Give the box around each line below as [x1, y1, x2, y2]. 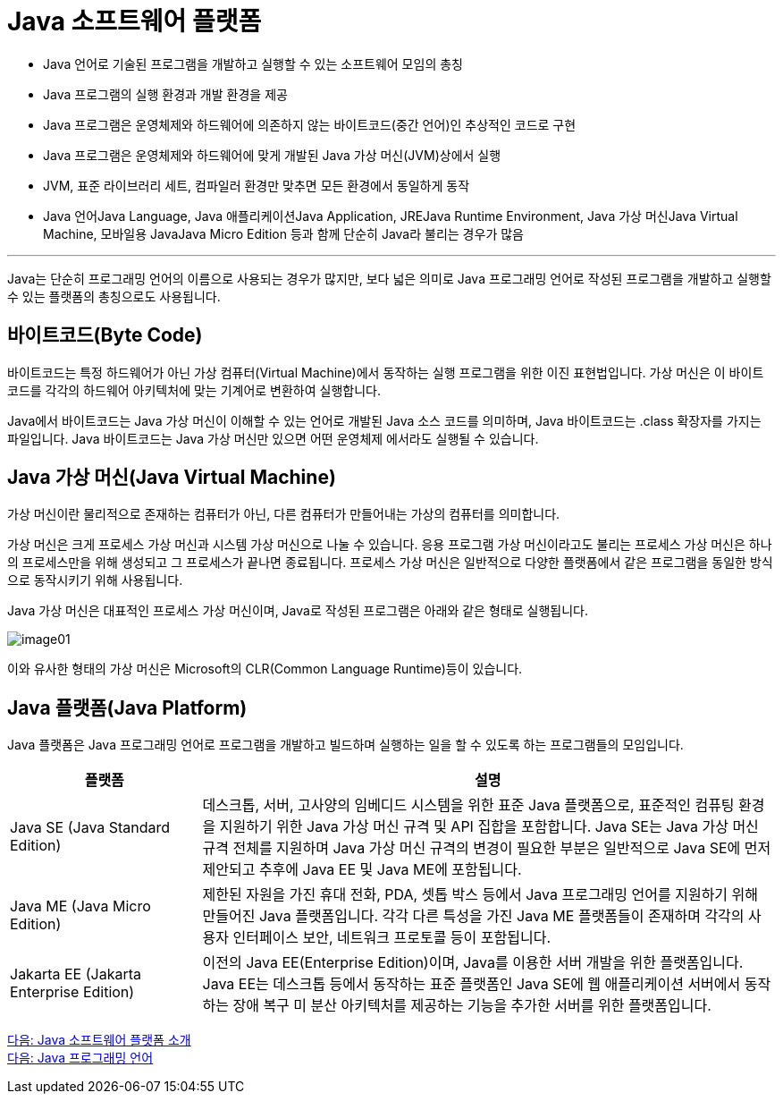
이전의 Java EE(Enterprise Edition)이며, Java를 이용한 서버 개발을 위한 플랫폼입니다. [202, 953, 744, 972]
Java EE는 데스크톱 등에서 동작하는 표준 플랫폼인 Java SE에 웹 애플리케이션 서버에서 [202, 975, 741, 994]
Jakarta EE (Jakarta [10, 965, 141, 984]
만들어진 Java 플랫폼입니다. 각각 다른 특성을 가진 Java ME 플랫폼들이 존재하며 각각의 [202, 907, 745, 926]
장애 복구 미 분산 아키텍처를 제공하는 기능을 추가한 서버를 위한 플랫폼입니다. [232, 996, 711, 1015]
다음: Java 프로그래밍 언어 [7, 1050, 154, 1066]
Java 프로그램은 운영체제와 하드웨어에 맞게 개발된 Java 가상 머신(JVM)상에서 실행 [43, 147, 501, 163]
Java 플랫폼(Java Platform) [7, 696, 248, 719]
